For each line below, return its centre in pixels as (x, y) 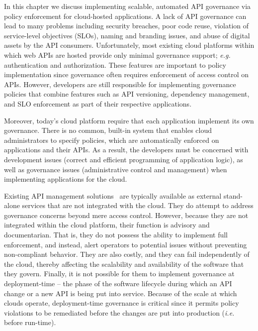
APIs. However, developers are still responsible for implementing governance (120, 84)
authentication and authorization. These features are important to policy (115, 64)
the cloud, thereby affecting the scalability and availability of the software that (124, 264)
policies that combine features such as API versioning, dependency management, (127, 94)
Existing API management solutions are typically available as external (113, 195)
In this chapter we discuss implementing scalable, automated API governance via (128, 6)
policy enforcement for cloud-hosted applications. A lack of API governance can (125, 16)
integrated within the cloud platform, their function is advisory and (107, 225)
